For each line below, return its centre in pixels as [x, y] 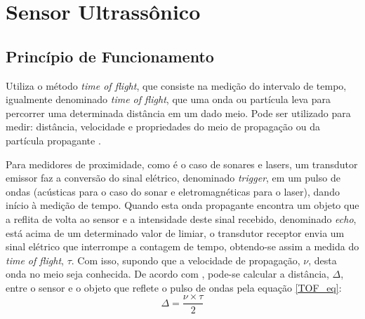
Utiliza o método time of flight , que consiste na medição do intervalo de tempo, [176, 85]
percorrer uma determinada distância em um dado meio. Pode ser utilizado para [178, 113]
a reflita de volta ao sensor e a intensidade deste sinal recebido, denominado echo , [181, 218]
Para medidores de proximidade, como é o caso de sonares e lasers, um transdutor [182, 164]
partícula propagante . [53, 140]
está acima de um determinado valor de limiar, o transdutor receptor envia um [175, 232]
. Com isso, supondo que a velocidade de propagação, [186, 260]
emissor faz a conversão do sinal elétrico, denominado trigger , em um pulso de [173, 178]
